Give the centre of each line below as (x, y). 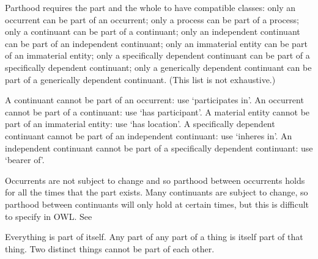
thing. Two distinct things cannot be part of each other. (110, 248)
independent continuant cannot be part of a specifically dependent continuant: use (159, 148)
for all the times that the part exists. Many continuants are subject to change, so (157, 192)
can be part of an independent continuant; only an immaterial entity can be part (156, 43)
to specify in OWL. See (49, 216)
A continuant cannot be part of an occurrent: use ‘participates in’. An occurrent (154, 100)
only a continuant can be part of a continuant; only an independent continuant (153, 31)
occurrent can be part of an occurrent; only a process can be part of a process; (152, 19)
